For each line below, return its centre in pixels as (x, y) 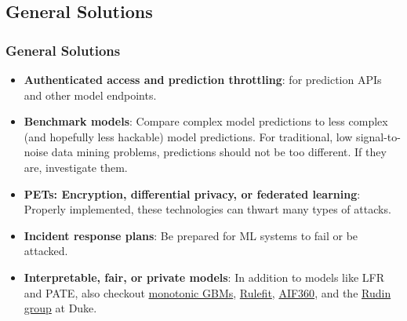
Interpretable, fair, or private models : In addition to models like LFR (204, 277)
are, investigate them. (76, 167)
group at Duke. (60, 308)
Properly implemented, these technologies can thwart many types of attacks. (207, 209)
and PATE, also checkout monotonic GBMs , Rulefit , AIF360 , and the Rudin (207, 292)
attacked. (46, 251)
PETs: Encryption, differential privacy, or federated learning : (192, 193)
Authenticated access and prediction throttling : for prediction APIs (203, 79)
